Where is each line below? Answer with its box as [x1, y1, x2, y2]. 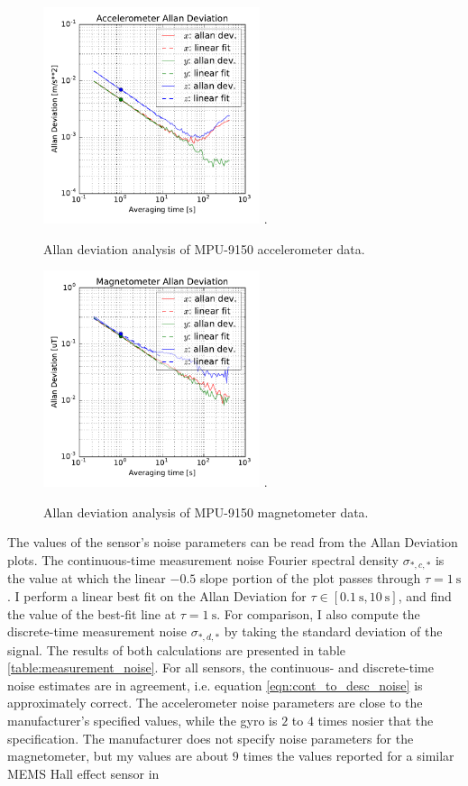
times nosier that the [317, 711, 434, 730]
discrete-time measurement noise [7, 622, 187, 641]
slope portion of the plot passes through [199, 569, 421, 588]
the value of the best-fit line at [7, 604, 177, 623]
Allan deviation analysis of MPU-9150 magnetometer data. [43, 502, 369, 521]
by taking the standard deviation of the [224, 622, 443, 641]
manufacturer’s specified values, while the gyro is [7, 711, 278, 730]
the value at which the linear [7, 569, 166, 588]
